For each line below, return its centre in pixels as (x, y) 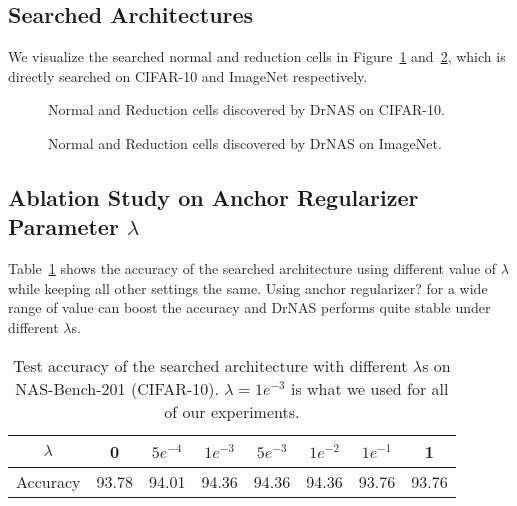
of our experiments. (232, 411)
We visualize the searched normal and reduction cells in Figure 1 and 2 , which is (257, 56)
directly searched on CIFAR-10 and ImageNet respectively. (188, 75)
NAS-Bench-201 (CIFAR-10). (117, 388)
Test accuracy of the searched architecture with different (210, 365)
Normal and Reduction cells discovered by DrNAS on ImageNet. (245, 142)
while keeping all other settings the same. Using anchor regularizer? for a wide (248, 287)
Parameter (63, 226)
